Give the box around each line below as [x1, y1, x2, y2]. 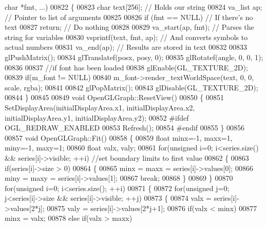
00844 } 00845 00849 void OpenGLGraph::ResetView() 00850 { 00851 [5, 92, 224, 103]
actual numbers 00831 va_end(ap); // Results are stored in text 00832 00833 [5, 42, 247, 52]
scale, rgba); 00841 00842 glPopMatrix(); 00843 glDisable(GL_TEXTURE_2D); [5, 82, 258, 92]
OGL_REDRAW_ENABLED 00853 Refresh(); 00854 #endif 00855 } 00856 [5, 122, 245, 133]
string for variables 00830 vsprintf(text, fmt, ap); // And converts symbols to [5, 31, 248, 42]
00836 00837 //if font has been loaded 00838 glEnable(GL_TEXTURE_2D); [5, 62, 248, 72]
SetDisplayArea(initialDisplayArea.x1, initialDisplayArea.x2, [5, 102, 195, 112]
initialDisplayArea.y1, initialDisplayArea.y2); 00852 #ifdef [5, 112, 189, 123]
